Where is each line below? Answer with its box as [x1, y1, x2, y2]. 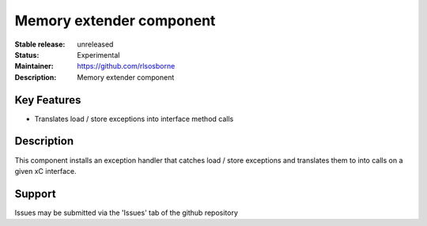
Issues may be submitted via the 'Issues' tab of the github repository [14, 208, 239, 217]
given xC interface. [14, 166, 77, 175]
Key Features [14, 93, 81, 107]
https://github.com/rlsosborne [77, 62, 176, 71]
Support [14, 186, 56, 201]
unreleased [77, 40, 114, 49]
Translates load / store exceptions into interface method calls [34, 114, 234, 123]
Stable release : [14, 40, 66, 49]
